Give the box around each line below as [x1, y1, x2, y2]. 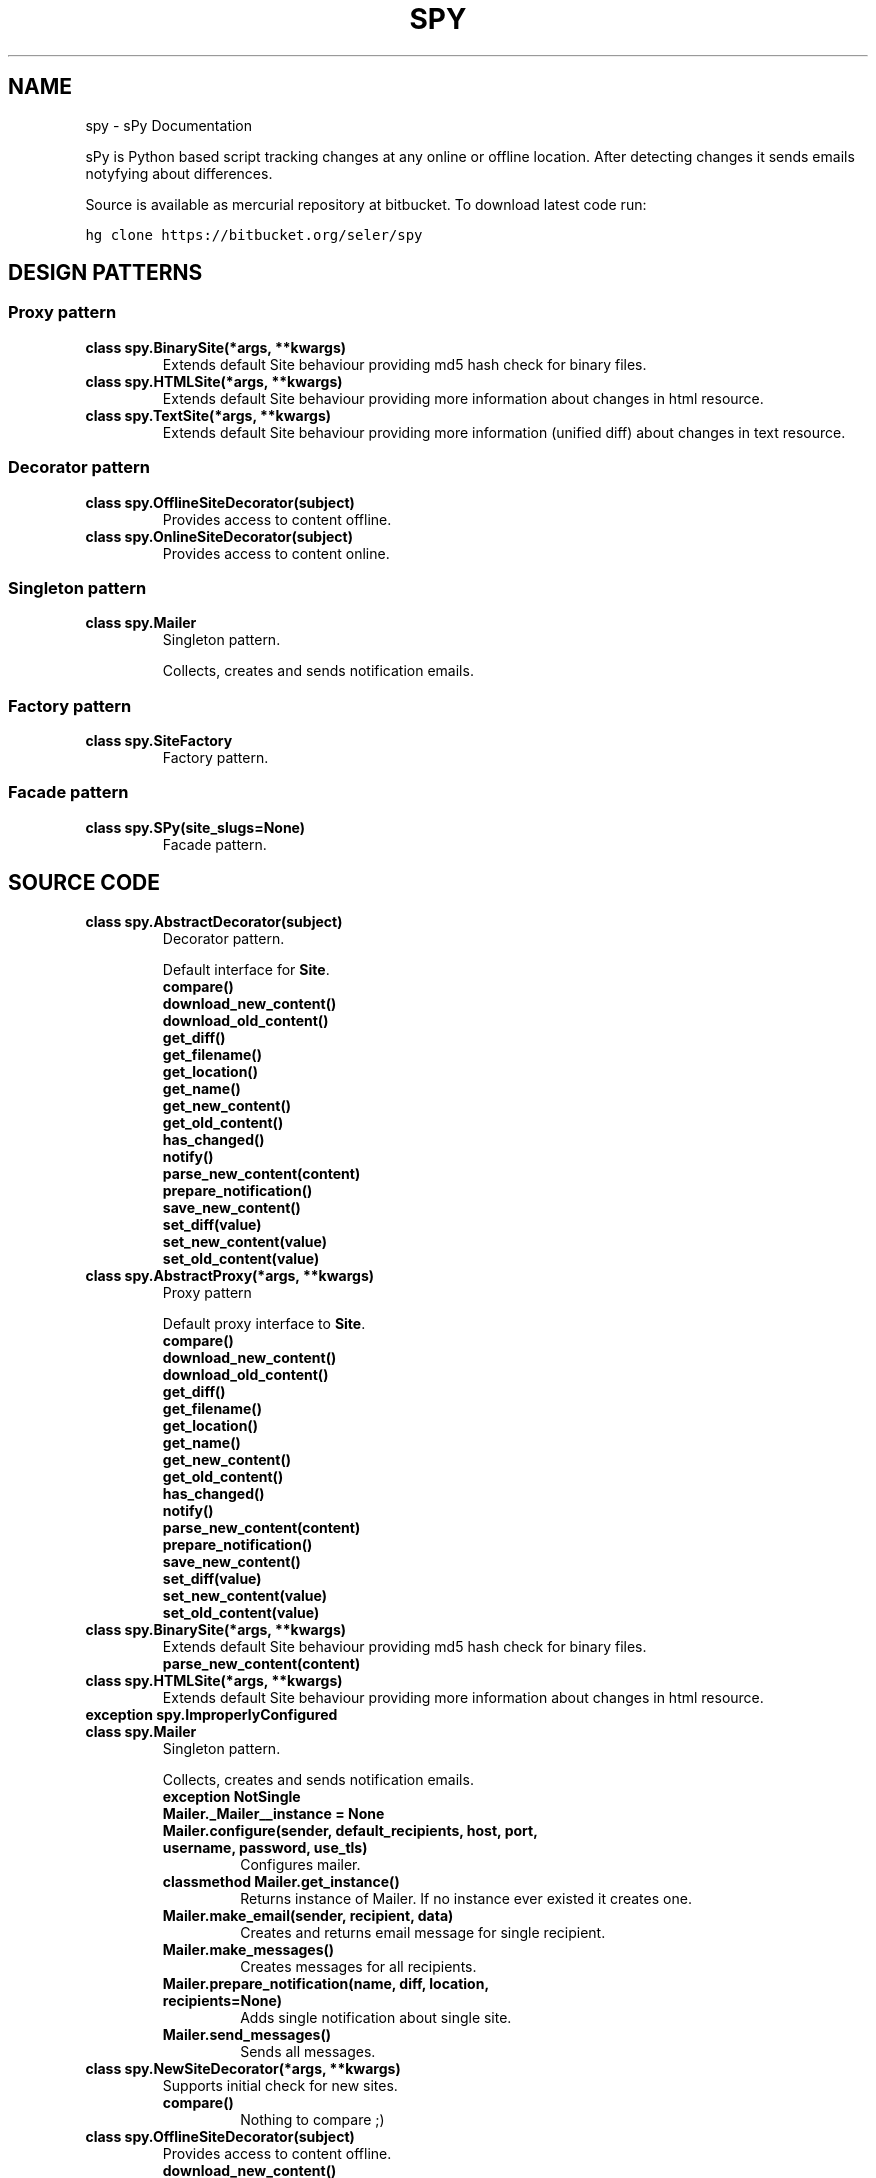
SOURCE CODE [8, 870, 160, 896]
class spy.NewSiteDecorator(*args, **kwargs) [85, 2059, 401, 2077]
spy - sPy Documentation [85, 116, 253, 134]
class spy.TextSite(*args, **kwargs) [85, 406, 332, 424]
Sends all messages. [240, 2042, 376, 2060]
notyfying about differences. [85, 164, 273, 182]
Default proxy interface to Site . [162, 1314, 366, 1332]
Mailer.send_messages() [162, 2025, 332, 2043]
